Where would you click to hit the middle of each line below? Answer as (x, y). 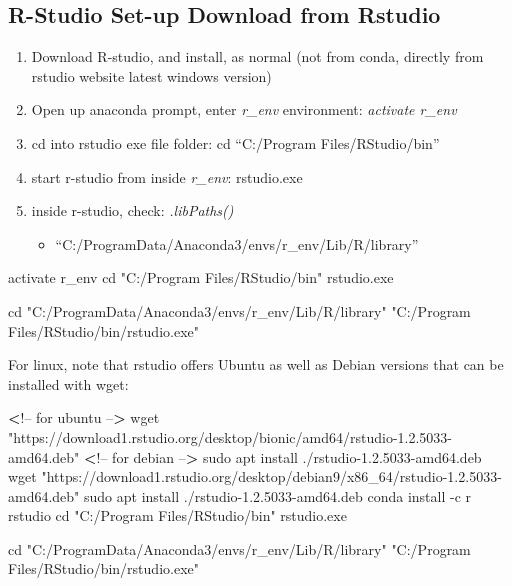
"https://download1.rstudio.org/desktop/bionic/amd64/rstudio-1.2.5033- (230, 436)
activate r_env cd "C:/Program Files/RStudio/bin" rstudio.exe (201, 277)
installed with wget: (68, 383)
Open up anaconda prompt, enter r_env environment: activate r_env (244, 109)
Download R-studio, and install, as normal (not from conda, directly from (257, 56)
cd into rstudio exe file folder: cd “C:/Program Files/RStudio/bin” (235, 142)
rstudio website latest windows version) (151, 75)
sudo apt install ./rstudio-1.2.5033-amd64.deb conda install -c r (278, 495)
